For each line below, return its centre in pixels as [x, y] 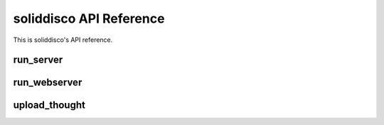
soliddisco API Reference [89, 18]
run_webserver [48, 83]
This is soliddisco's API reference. [63, 40]
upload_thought [49, 105]
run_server [38, 60]
